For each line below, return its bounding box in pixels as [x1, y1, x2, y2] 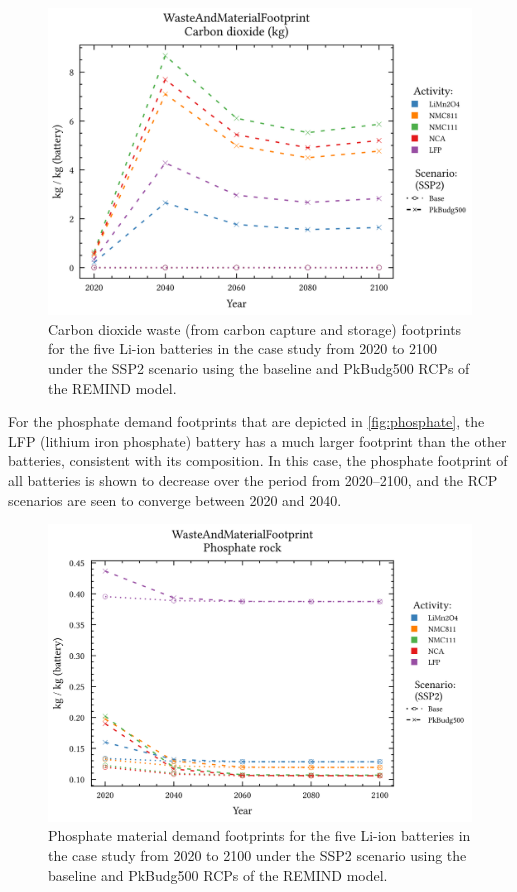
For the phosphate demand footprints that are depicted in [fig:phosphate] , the [8, 411, 485, 432]
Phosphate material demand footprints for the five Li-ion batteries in [48, 825, 471, 846]
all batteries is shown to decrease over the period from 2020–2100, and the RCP [8, 469, 498, 490]
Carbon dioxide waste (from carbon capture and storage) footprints [48, 318, 462, 339]
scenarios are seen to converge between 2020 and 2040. [8, 489, 342, 510]
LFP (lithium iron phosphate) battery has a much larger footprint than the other [8, 430, 507, 451]
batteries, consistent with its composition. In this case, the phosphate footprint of [8, 450, 508, 471]
